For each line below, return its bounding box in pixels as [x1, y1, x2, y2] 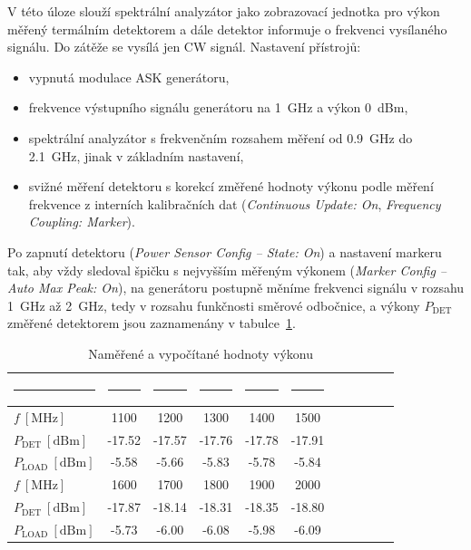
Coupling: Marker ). [28, 212, 135, 231]
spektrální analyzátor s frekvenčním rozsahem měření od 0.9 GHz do [28, 128, 413, 147]
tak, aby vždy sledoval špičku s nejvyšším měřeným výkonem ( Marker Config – [7, 260, 447, 279]
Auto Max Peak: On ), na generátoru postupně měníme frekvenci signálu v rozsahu [7, 278, 465, 297]
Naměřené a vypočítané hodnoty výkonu [88, 343, 314, 362]
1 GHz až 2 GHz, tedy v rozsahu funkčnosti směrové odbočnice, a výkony [7, 295, 420, 314]
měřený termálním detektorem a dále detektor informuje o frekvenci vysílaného [7, 19, 447, 38]
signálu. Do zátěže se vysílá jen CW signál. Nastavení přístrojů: [7, 37, 361, 56]
